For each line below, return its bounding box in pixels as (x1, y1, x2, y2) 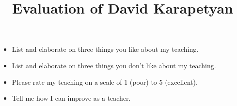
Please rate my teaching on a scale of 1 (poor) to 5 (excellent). (12, 76, 198, 87)
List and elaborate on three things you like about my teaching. (12, 44, 199, 54)
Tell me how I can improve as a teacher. (12, 93, 131, 103)
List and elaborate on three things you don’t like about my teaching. (12, 60, 216, 70)
